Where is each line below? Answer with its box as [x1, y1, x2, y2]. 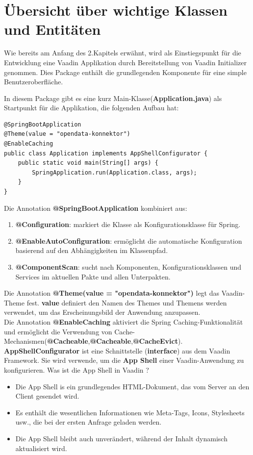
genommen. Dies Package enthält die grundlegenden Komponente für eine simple [4, 67, 247, 77]
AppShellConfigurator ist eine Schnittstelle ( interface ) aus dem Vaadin [4, 345, 230, 355]
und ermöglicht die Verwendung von [4, 326, 112, 336]
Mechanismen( [4, 336, 47, 346]
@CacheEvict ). [133, 336, 183, 346]
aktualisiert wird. [15, 443, 67, 453]
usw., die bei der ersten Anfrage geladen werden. [15, 417, 162, 427]
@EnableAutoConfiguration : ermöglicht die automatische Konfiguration [15, 235, 242, 246]
